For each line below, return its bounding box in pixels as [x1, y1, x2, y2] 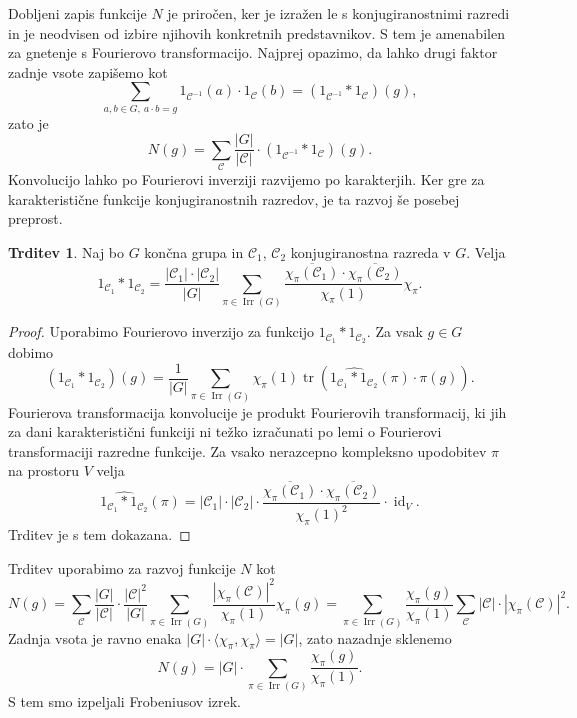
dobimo [8, 342, 54, 363]
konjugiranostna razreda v [290, 241, 451, 262]
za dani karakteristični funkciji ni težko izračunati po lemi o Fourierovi [8, 421, 442, 442]
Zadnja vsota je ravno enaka [8, 627, 182, 648]
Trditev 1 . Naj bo [8, 241, 125, 262]
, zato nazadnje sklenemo [298, 627, 452, 648]
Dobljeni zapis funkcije [8, 3, 147, 23]
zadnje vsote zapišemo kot [8, 61, 168, 82]
